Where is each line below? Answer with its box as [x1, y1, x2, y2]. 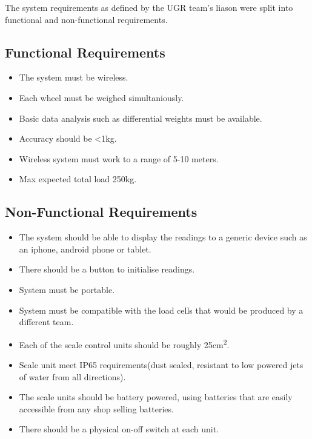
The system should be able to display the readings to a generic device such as [19, 231, 307, 243]
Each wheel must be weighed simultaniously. [19, 91, 184, 104]
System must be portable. [19, 283, 115, 295]
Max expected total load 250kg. [19, 173, 137, 185]
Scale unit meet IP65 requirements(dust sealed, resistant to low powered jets [19, 358, 304, 371]
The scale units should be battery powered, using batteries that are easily [19, 391, 293, 403]
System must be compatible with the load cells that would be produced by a [19, 303, 304, 316]
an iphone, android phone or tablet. [19, 242, 151, 255]
